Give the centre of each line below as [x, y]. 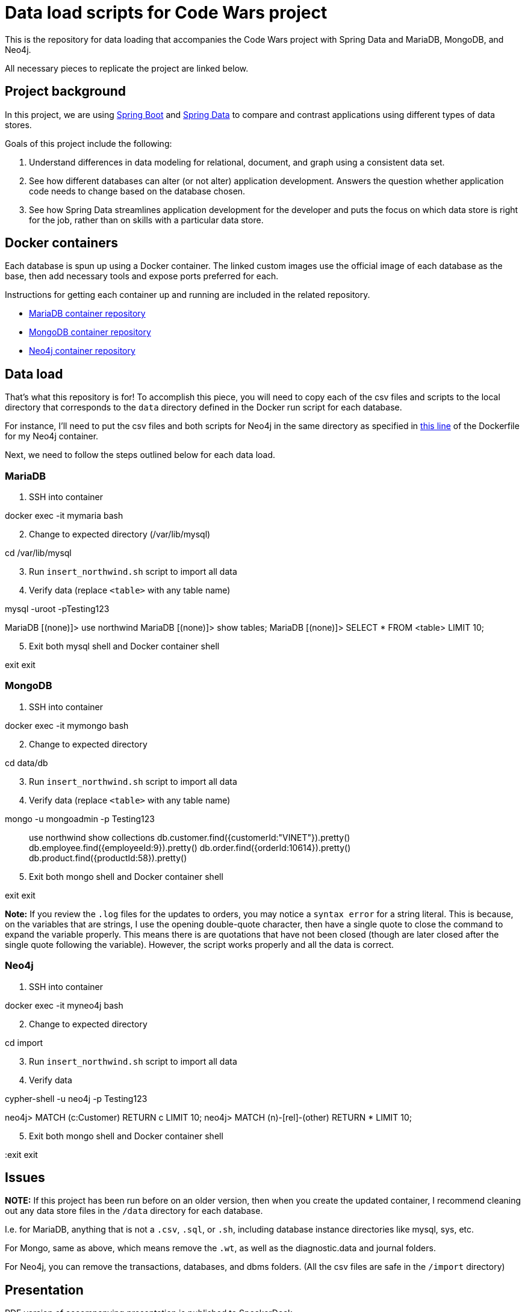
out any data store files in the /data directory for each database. [134, 1211]
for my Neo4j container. [52, 436]
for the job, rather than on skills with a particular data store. [146, 220]
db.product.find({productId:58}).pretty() [108, 858]
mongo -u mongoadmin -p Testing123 [80, 818]
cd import [24, 1042]
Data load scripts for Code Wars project [166, 13]
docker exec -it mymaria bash [64, 516]
